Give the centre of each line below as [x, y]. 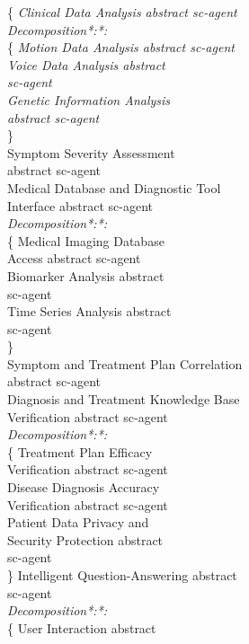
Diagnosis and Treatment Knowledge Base [124, 399]
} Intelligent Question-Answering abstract [122, 575]
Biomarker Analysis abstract [86, 275]
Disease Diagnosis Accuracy [84, 487]
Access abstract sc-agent [74, 258]
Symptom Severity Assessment [91, 152]
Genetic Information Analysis [89, 99]
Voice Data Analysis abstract [86, 64]
